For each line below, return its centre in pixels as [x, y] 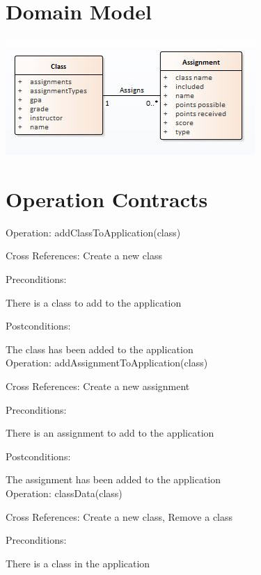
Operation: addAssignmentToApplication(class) [107, 363]
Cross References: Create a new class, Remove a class [119, 516]
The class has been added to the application [100, 349]
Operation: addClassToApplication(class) [93, 232]
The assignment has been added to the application [113, 479]
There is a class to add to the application [94, 302]
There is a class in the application [78, 563]
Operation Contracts [107, 199]
